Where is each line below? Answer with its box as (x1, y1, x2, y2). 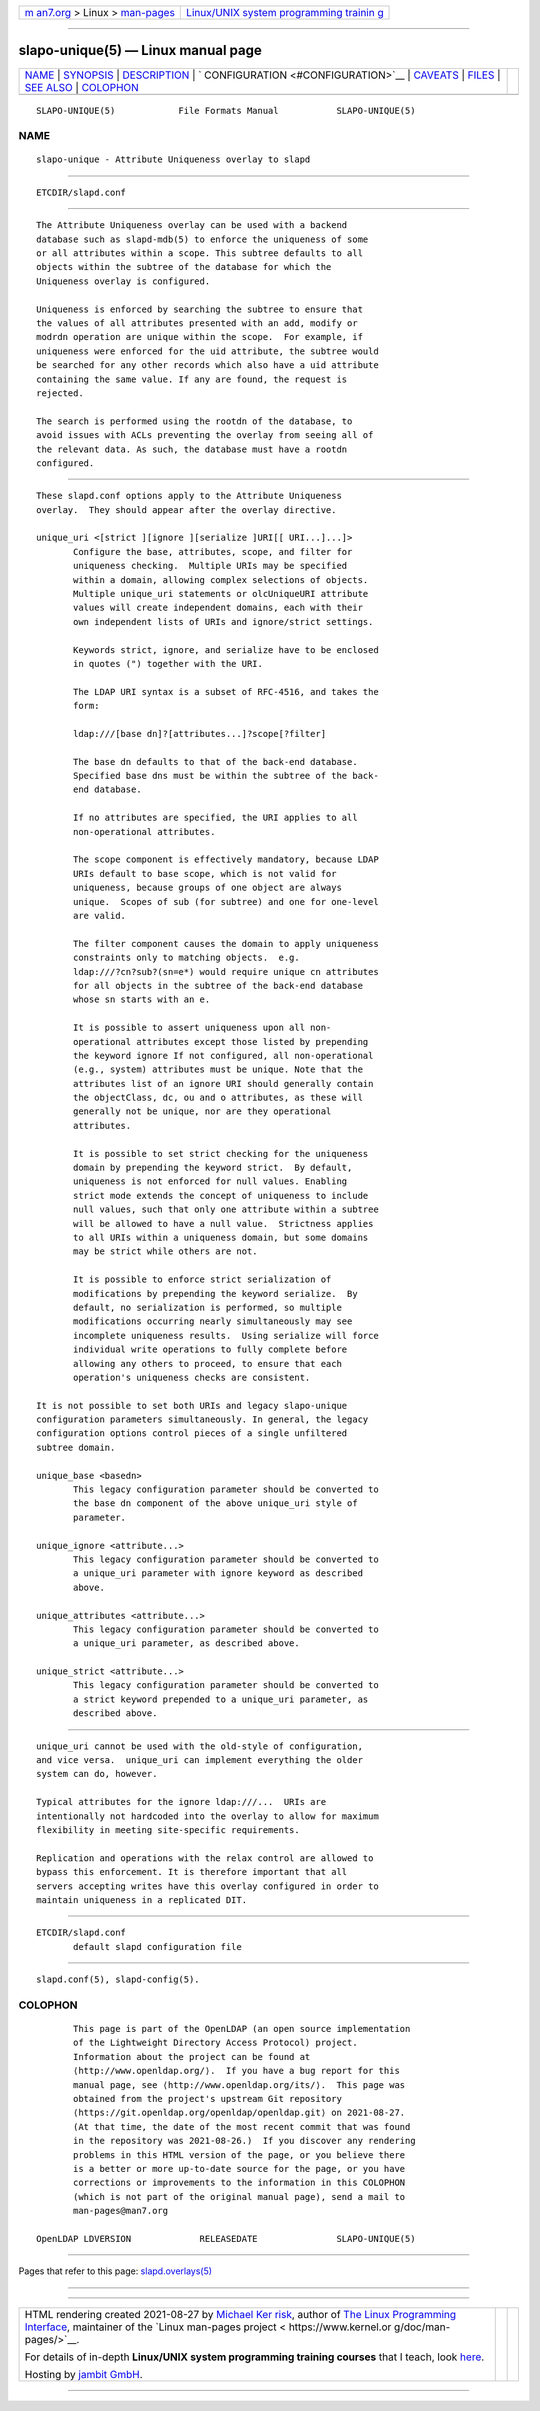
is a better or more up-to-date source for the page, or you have (73, 2163, 406, 2174)
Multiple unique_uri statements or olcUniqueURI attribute (73, 588, 369, 600)
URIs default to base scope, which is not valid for (73, 868, 337, 879)
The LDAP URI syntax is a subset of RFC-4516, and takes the (73, 686, 379, 697)
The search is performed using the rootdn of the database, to (36, 415, 353, 427)
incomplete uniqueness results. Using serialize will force (73, 1330, 379, 1341)
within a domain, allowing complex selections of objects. (73, 574, 369, 585)
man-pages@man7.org (73, 2205, 169, 2217)
